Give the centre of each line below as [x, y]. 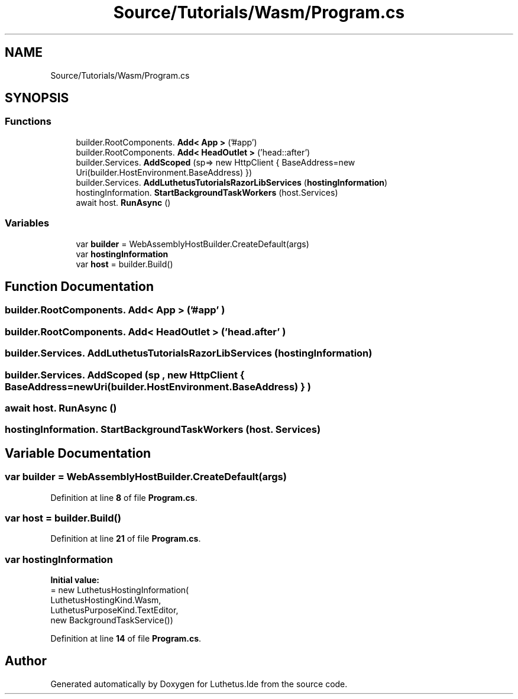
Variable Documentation [78, 453]
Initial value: [75, 580]
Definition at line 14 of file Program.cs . [126, 638]
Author [26, 661]
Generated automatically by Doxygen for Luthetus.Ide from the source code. [199, 684]
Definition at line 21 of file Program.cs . [126, 539]
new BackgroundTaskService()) [112, 620]
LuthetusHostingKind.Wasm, [106, 600]
